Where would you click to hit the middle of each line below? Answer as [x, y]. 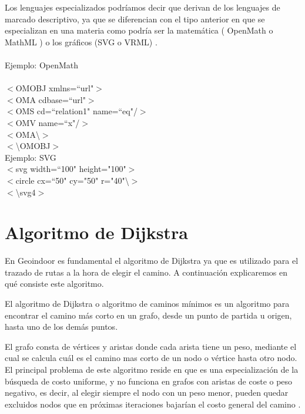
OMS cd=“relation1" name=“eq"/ [76, 111]
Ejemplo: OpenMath [42, 64]
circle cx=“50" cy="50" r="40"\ [72, 180]
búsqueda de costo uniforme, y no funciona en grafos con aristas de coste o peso [149, 381]
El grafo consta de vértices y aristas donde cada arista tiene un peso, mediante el [151, 346]
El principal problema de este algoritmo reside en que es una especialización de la [152, 369]
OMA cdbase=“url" [51, 99]
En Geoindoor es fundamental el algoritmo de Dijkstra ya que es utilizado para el [152, 261]
